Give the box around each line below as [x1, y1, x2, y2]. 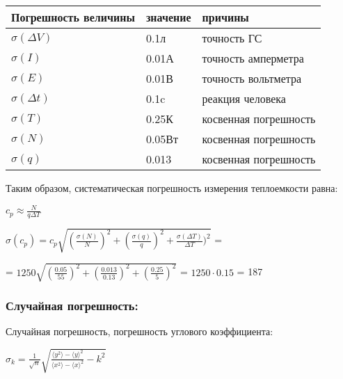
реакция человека [202, 90, 286, 106]
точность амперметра [202, 50, 304, 66]
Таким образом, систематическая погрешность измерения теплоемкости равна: [6, 181, 338, 195]
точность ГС [202, 30, 262, 46]
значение [145, 9, 191, 25]
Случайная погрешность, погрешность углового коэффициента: [6, 324, 273, 339]
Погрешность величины [11, 9, 135, 25]
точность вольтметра [202, 70, 302, 86]
